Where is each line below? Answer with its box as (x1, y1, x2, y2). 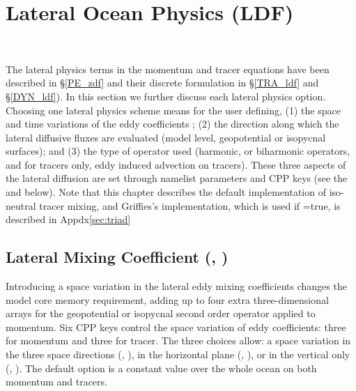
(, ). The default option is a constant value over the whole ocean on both (6, 360, 317, 375)
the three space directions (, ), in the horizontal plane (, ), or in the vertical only (6, 347, 350, 362)
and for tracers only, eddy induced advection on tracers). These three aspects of (6, 157, 346, 171)
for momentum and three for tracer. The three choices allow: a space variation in (6, 333, 351, 348)
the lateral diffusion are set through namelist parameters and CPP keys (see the (6, 171, 348, 185)
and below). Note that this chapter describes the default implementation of (6, 185, 326, 199)
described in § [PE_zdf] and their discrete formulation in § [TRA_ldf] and (6, 75, 319, 90)
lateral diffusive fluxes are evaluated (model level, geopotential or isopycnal (6, 130, 326, 144)
